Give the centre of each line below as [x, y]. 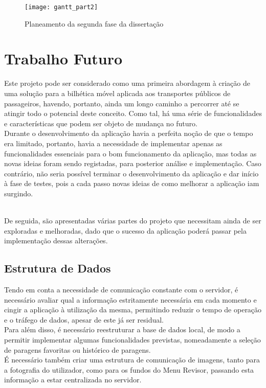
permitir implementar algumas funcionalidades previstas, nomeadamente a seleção [132, 340]
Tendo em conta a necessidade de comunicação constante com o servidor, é [121, 290]
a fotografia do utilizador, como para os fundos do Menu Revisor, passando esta [129, 369]
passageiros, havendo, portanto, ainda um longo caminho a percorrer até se [122, 103]
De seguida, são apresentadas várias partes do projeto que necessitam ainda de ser [133, 221]
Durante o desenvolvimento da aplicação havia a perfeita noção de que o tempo [129, 133]
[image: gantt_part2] [61, 7]
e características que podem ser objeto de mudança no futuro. [101, 123]
